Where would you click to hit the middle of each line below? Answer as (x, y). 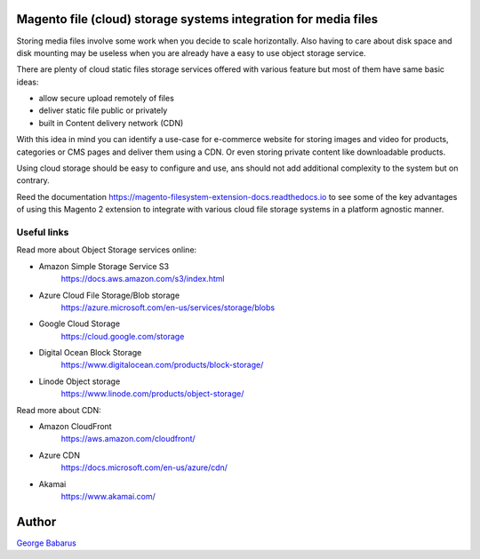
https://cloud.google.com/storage (123, 336)
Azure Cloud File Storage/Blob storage (109, 295)
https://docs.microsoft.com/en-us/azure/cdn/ (144, 467)
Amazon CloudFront (75, 427)
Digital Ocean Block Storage (90, 353)
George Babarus (47, 543)
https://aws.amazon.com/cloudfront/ (128, 439)
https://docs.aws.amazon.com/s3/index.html (143, 279)
